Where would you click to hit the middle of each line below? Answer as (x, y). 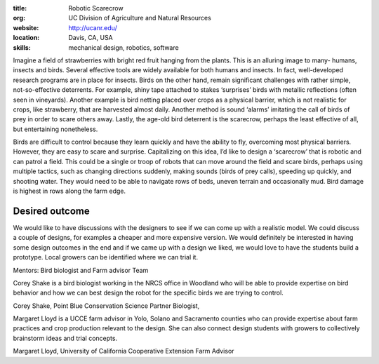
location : (26, 38)
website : (26, 27)
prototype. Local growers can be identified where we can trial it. (106, 257)
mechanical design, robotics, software (124, 47)
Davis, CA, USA (91, 38)
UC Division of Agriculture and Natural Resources (140, 18)
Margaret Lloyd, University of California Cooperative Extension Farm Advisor (124, 351)
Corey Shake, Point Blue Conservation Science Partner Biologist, (106, 306)
